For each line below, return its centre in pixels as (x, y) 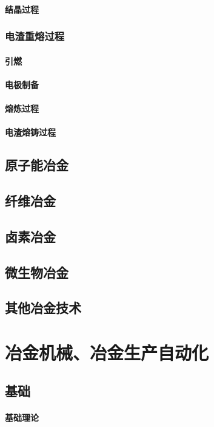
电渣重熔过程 (35, 36)
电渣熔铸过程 (30, 132)
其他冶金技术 (43, 308)
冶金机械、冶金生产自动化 (107, 352)
